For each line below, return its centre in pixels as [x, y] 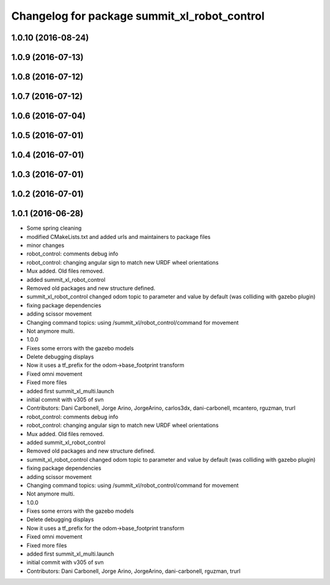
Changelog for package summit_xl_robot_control [138, 16]
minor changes [46, 245]
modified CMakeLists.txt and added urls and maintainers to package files [119, 236]
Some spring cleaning [54, 228]
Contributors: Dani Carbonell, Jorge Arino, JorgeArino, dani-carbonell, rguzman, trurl [134, 571]
